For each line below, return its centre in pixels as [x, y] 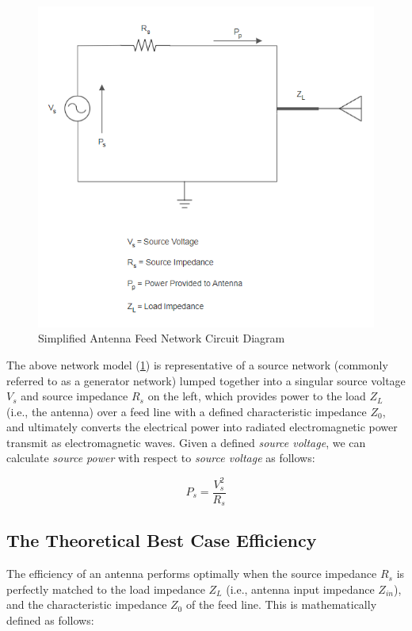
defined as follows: [50, 620]
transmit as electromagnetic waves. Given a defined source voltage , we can [186, 442]
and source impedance [74, 396]
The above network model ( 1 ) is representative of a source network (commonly [197, 364]
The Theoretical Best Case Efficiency [162, 540]
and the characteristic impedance [87, 604]
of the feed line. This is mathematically [281, 604]
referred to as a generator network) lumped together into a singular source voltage [206, 380]
